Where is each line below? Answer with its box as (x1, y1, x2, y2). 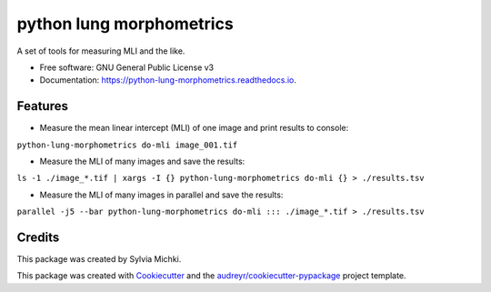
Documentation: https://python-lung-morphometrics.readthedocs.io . (39, 75, 297, 86)
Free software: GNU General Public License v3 (39, 62, 215, 73)
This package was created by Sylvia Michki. (16, 254, 182, 265)
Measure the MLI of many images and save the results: (39, 156, 245, 167)
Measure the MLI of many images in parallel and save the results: (39, 189, 284, 200)
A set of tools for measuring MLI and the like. (16, 45, 185, 56)
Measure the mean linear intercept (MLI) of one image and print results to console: (39, 123, 349, 134)
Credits (16, 230, 60, 245)
